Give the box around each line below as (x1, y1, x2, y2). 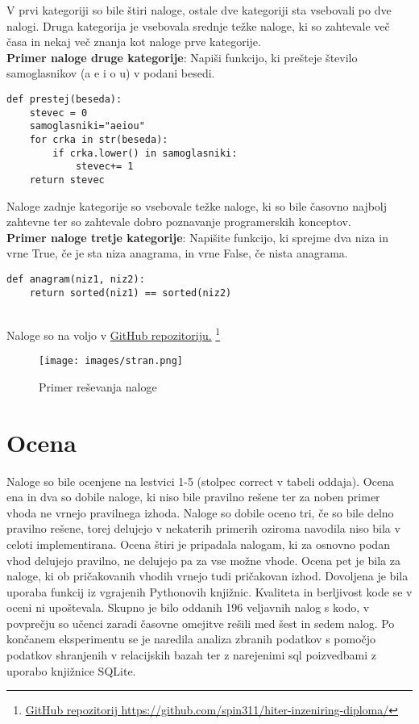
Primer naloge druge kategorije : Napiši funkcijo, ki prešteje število (6, 48, 358, 65)
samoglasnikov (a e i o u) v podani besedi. (6, 65, 215, 82)
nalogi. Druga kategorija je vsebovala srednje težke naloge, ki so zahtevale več (6, 17, 390, 34)
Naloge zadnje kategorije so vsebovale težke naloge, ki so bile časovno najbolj (6, 197, 388, 214)
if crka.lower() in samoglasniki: (52, 147, 238, 159)
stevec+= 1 (75, 161, 134, 173)
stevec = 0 (29, 107, 88, 119)
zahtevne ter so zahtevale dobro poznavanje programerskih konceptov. (6, 213, 351, 230)
